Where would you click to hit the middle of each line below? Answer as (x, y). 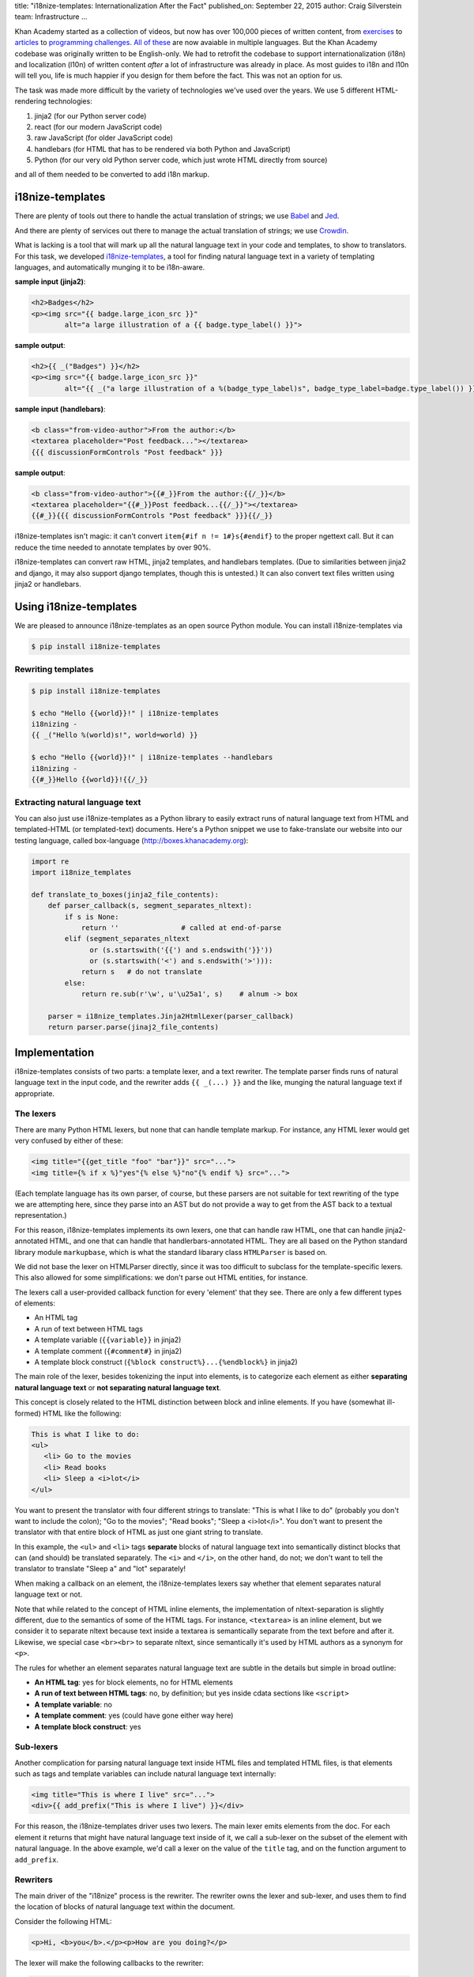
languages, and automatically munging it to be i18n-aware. (110, 267)
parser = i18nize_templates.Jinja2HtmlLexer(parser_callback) (171, 1017)
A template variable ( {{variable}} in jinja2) (108, 1340)
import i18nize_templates (81, 872)
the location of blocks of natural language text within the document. (125, 1907)
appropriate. (35, 1093)
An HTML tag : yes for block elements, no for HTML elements (134, 1682)
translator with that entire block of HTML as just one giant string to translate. (139, 1532)
